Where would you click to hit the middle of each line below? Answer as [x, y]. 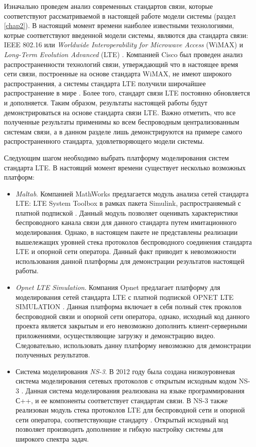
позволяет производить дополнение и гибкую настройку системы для [119, 429]
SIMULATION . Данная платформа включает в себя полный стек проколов [128, 306]
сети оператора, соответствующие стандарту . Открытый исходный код [122, 419]
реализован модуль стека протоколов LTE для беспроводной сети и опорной [130, 410]
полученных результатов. [53, 355]
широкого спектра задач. [52, 438]
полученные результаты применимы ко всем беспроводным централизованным [122, 122]
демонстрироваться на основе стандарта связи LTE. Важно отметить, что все [120, 112]
